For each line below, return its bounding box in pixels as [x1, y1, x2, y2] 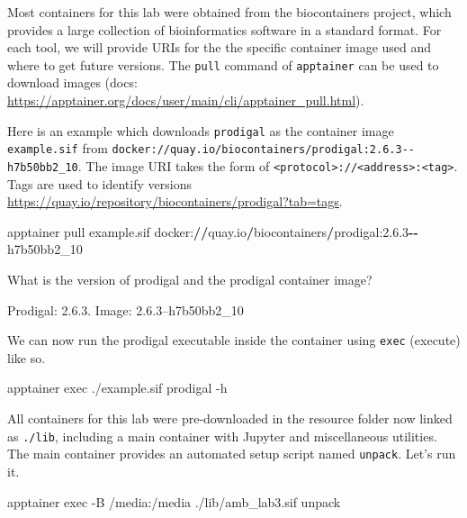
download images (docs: [7, 73, 138, 92]
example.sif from [7, 139, 108, 158]
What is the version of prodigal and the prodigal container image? [7, 269, 373, 288]
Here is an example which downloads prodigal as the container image [7, 121, 394, 140]
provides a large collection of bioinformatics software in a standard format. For [7, 20, 442, 39]
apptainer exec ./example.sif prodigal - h [7, 378, 228, 397]
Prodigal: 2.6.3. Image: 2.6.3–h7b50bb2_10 [7, 300, 244, 319]
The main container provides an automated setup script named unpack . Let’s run [7, 444, 456, 463]
